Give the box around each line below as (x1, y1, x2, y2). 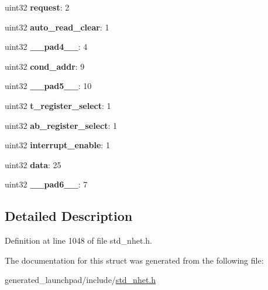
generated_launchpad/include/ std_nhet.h (5, 274, 156, 286)
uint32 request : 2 (5, 1, 70, 13)
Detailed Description (5, 207, 133, 225)
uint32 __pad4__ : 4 (5, 40, 88, 53)
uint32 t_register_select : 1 (5, 99, 111, 111)
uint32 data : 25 (5, 158, 61, 170)
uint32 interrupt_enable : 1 (5, 139, 110, 151)
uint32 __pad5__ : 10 (5, 80, 92, 92)
